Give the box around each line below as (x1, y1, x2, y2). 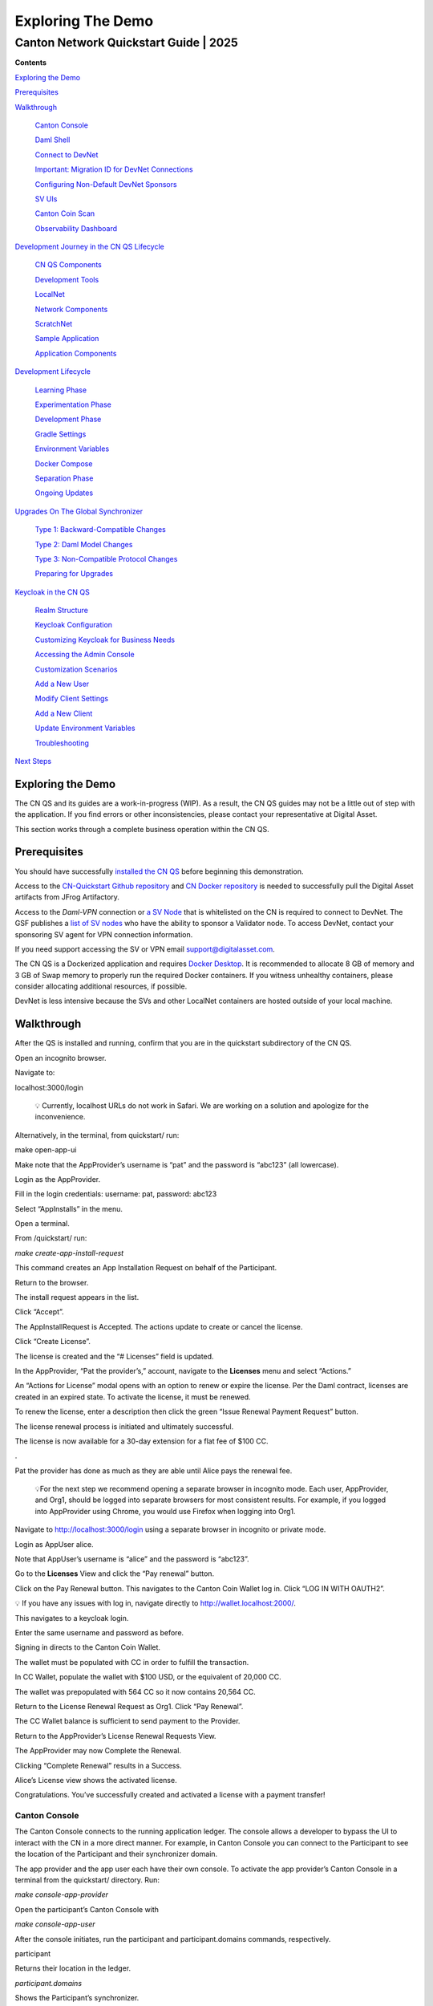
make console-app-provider (14, 1890, 108, 1899)
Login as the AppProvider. (14, 1174, 100, 1184)
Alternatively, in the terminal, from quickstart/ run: (14, 1130, 180, 1139)
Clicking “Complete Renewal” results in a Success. (14, 1760, 182, 1770)
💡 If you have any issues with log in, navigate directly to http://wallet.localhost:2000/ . (14, 1598, 297, 1608)
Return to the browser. (14, 1277, 89, 1287)
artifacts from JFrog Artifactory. (14, 892, 120, 902)
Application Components (34, 348, 117, 358)
